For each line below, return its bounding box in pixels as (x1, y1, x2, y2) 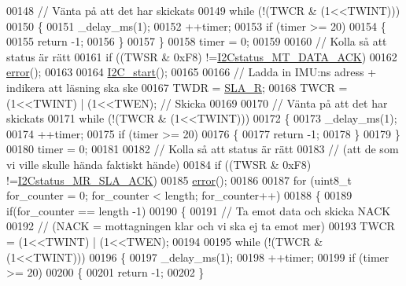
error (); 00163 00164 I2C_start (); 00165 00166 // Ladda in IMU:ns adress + (6, 64, 377, 80)
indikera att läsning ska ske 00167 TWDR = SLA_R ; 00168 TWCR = (6, 79, 348, 95)
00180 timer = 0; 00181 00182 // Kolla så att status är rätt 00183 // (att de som (6, 141, 399, 157)
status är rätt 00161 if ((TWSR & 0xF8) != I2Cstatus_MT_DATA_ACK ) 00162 (6, 48, 397, 64)
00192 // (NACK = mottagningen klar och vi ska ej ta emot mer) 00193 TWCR (6, 218, 395, 234)
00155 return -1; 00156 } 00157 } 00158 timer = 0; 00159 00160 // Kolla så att (6, 33, 387, 49)
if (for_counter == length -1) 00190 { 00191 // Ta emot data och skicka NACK (6, 202, 391, 218)
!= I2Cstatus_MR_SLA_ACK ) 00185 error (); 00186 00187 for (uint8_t (6, 171, 352, 188)
